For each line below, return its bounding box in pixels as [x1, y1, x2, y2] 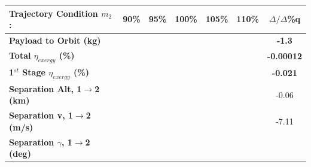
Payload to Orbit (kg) [9, 34, 101, 46]
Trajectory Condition [9, 7, 98, 19]
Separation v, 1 [9, 109, 74, 122]
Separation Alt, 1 [9, 82, 82, 95]
